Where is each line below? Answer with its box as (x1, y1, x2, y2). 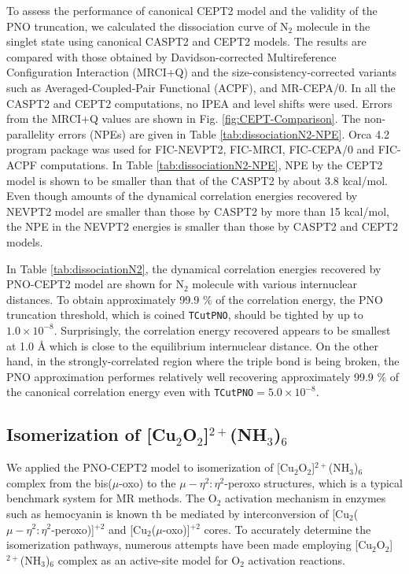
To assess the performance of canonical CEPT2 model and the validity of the (6, 2, 378, 18)
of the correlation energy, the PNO (216, 291, 383, 307)
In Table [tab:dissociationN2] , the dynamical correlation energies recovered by (6, 260, 381, 276)
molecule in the (296, 17, 370, 34)
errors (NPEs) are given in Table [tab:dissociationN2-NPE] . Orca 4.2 (58, 125, 390, 142)
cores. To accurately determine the (204, 520, 371, 537)
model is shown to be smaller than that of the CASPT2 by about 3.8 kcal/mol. (6, 172, 389, 188)
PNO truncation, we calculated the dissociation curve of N (6, 17, 289, 34)
